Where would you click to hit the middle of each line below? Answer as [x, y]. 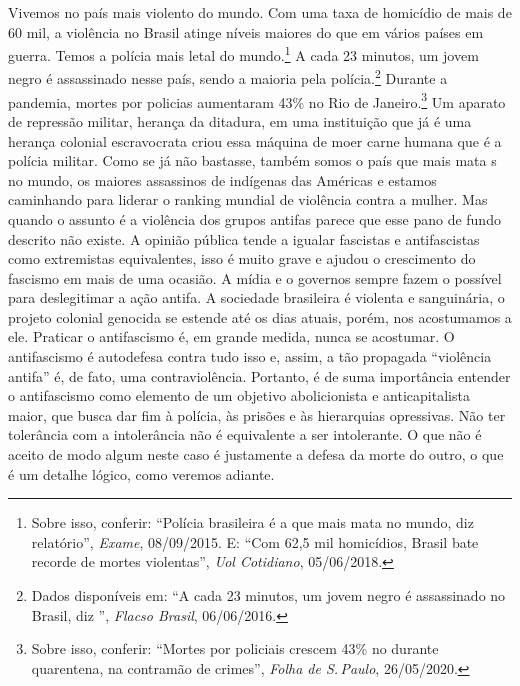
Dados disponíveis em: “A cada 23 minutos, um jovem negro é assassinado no [268, 595]
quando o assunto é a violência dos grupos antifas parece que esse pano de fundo [254, 218]
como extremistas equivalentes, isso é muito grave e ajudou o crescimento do [242, 258]
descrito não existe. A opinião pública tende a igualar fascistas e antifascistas [244, 238]
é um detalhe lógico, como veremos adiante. [141, 473]
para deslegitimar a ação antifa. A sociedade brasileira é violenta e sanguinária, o [256, 297]
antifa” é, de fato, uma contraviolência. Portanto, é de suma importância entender [259, 375]
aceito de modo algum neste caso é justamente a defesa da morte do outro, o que [256, 454]
